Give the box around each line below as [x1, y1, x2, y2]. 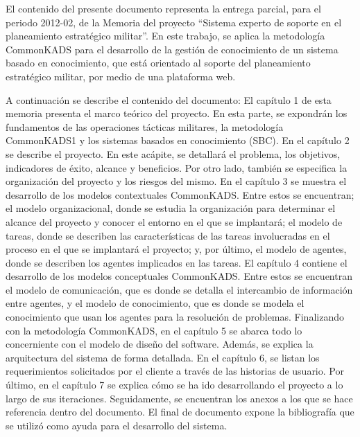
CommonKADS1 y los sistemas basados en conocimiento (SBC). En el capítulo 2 [6, 133, 350, 148]
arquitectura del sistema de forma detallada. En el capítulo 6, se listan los [6, 350, 320, 364]
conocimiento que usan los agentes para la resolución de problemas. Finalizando [6, 310, 344, 324]
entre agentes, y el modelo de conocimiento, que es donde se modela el [6, 296, 305, 310]
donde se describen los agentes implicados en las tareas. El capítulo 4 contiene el [6, 255, 348, 269]
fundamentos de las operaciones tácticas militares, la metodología [6, 119, 284, 134]
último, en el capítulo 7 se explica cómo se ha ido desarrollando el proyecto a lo [6, 377, 343, 392]
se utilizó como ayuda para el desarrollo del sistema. [6, 418, 228, 432]
